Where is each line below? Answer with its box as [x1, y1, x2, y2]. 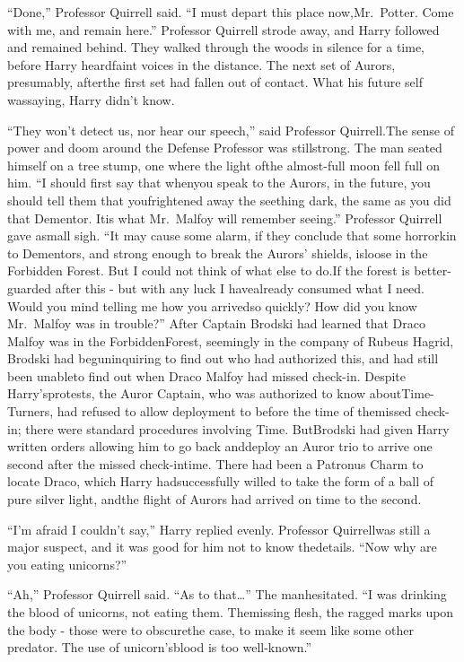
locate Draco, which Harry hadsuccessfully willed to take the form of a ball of [7, 472, 434, 491]
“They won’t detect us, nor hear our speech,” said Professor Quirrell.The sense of [7, 120, 454, 139]
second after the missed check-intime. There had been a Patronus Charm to [7, 454, 424, 473]
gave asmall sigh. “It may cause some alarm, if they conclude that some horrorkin [7, 226, 457, 245]
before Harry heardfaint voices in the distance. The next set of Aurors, [7, 55, 396, 74]
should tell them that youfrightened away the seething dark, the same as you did [7, 190, 451, 209]
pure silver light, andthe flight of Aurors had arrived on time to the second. [7, 490, 422, 509]
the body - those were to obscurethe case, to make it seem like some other [7, 620, 415, 639]
